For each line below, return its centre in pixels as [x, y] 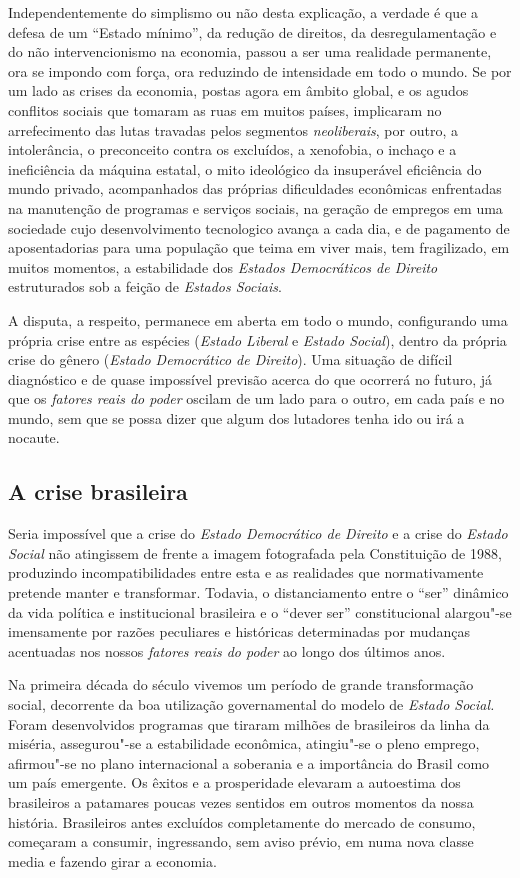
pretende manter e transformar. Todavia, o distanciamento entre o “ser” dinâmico [258, 592]
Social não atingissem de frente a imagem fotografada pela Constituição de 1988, [255, 552]
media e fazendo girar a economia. [112, 860]
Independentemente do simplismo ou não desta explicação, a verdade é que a [243, 12]
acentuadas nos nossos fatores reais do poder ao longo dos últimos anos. [227, 650]
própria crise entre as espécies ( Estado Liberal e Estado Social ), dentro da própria [257, 339]
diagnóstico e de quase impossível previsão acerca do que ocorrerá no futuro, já [250, 378]
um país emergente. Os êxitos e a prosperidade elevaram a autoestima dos [234, 782]
